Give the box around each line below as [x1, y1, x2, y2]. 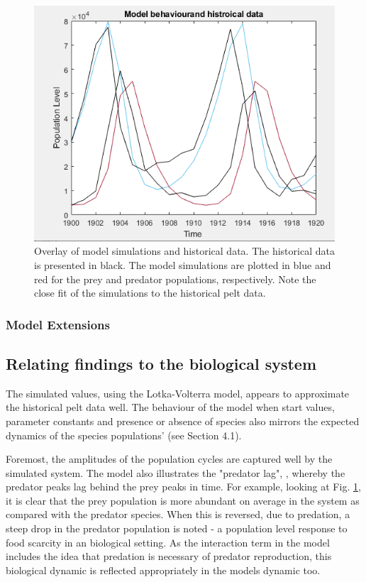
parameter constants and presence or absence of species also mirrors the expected [6, 413, 360, 428]
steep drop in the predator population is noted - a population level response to [6, 521, 348, 536]
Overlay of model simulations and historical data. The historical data [34, 243, 335, 258]
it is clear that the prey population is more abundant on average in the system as [6, 493, 360, 507]
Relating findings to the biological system [6, 352, 317, 374]
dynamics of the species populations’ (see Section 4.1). [6, 427, 242, 442]
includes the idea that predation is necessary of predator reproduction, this [6, 549, 332, 564]
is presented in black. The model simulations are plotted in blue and [34, 257, 331, 272]
